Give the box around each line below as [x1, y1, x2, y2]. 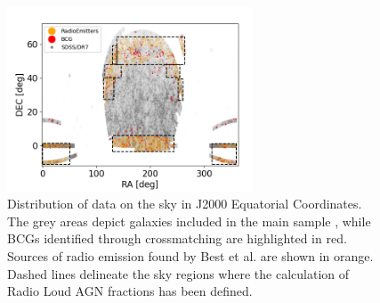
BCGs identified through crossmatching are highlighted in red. [7, 229, 347, 248]
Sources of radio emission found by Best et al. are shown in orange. [7, 247, 374, 266]
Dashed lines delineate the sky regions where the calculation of [7, 264, 350, 283]
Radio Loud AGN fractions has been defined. [7, 282, 253, 300]
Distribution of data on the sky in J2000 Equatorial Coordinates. [7, 194, 362, 213]
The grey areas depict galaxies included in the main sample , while [7, 211, 371, 230]
